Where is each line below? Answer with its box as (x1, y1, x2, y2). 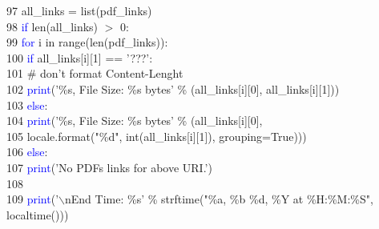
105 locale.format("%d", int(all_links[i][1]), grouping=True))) (6, 127, 307, 144)
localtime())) (6, 206, 69, 223)
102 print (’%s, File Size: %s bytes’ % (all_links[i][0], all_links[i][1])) (6, 80, 340, 97)
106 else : (6, 143, 48, 160)
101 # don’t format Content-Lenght (6, 65, 183, 82)
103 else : (6, 96, 48, 113)
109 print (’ (6, 191, 59, 207)
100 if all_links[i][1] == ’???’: (6, 49, 153, 66)
